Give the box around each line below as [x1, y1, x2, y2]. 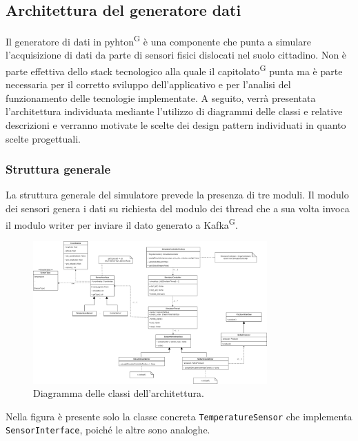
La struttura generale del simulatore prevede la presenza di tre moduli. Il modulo [6, 187, 349, 202]
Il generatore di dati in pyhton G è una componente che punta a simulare [6, 32, 311, 48]
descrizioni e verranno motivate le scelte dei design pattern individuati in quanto [6, 118, 346, 132]
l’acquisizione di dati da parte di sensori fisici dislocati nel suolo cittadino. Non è [6, 48, 347, 62]
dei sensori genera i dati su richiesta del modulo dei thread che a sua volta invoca [6, 201, 350, 216]
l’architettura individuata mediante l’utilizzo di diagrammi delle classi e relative [6, 104, 343, 119]
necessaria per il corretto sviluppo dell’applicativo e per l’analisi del [6, 77, 291, 92]
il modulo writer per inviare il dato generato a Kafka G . [6, 215, 238, 232]
